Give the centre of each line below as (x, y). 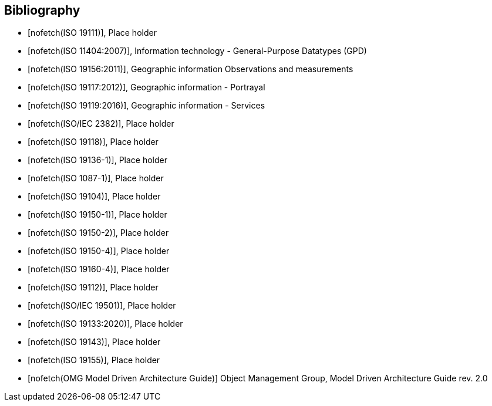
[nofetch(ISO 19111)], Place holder (92, 33)
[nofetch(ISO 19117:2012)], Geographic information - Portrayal (146, 87)
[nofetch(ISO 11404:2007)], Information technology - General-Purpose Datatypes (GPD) (197, 51)
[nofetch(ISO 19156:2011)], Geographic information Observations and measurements (191, 69)
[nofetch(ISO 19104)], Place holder (94, 197)
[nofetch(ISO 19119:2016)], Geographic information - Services (146, 106)
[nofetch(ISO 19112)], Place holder (93, 287)
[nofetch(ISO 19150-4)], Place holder (99, 251)
